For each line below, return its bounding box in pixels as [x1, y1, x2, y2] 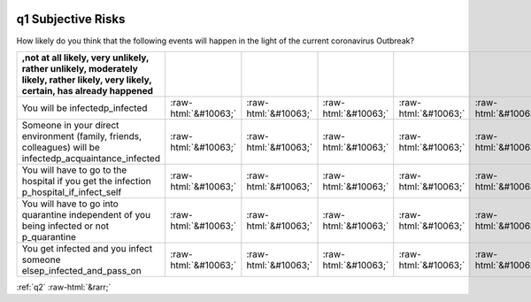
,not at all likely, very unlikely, [21, 51, 150, 64]
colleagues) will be [21, 141, 101, 153]
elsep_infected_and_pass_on [21, 264, 142, 276]
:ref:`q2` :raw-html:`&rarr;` [16, 282, 112, 292]
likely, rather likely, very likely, [21, 74, 152, 86]
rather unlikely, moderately [21, 62, 139, 74]
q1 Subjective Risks [16, 12, 126, 27]
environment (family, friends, [21, 129, 142, 142]
